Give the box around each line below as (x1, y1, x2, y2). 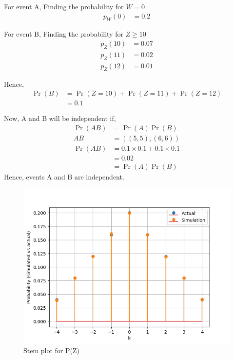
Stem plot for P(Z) (23, 345, 79, 356)
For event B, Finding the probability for (4, 29, 123, 39)
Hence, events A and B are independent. (4, 171, 124, 181)
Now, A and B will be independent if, (4, 113, 116, 123)
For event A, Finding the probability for (4, 1, 124, 11)
